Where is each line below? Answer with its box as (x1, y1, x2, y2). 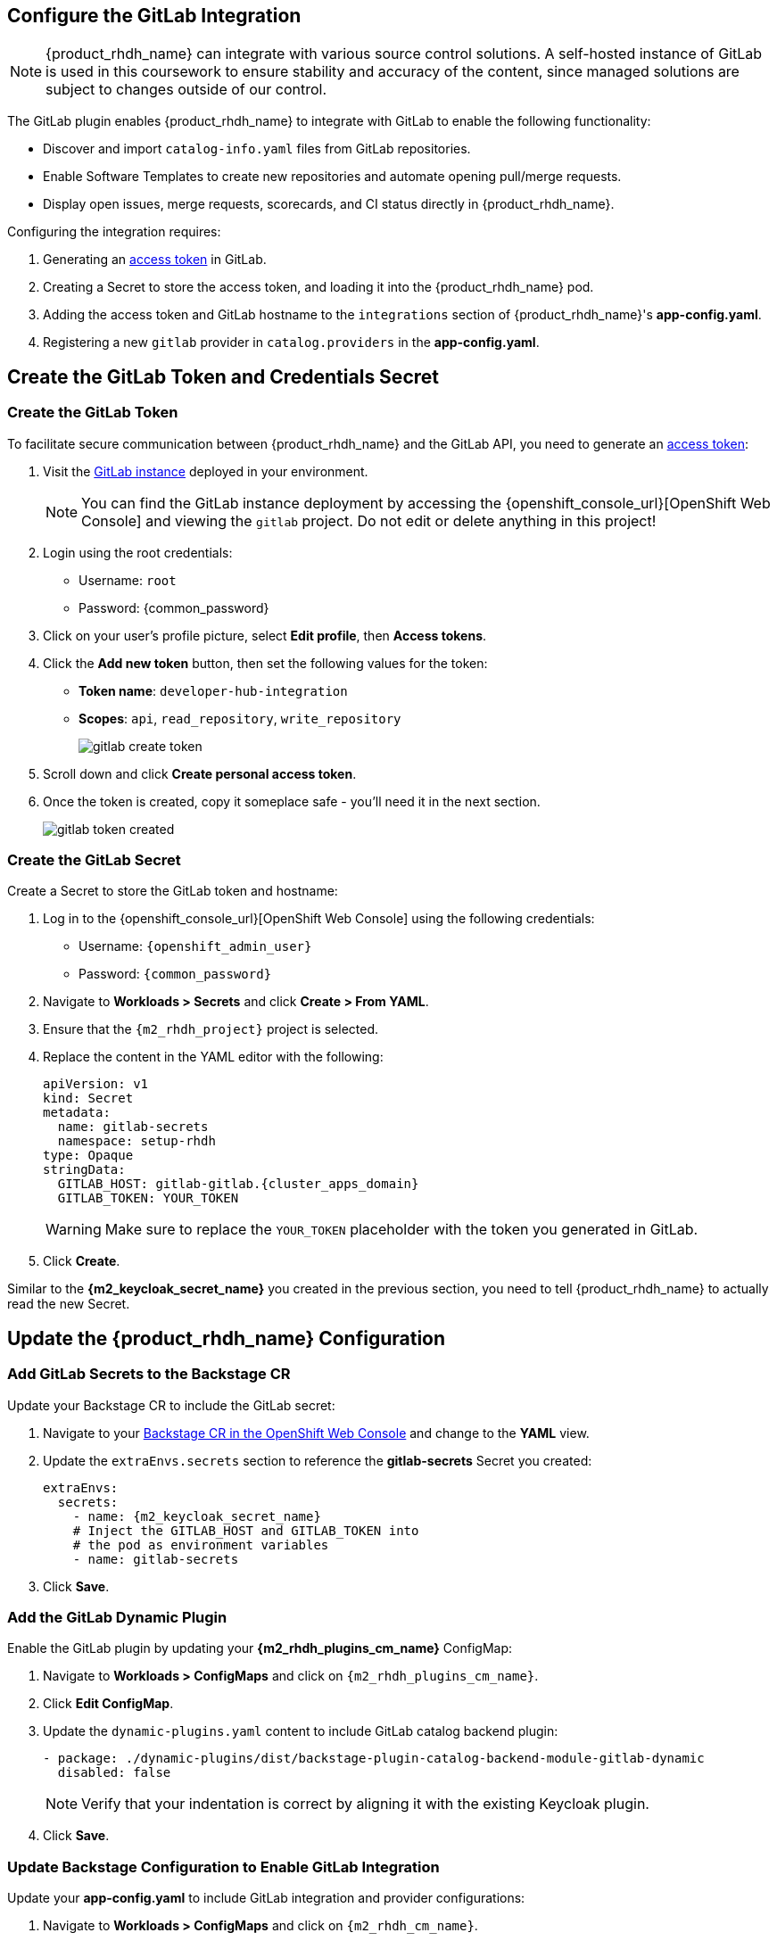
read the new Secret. (7, 1296, 130, 1312)
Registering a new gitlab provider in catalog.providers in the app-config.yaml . (43, 335, 540, 351)
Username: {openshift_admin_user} (79, 938, 312, 954)
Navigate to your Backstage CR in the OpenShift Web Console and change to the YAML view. (43, 1425, 590, 1441)
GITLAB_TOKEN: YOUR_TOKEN (57, 1191, 239, 1206)
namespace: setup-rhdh (57, 1134, 216, 1149)
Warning (45, 1220, 102, 1239)
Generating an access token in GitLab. (43, 252, 267, 268)
